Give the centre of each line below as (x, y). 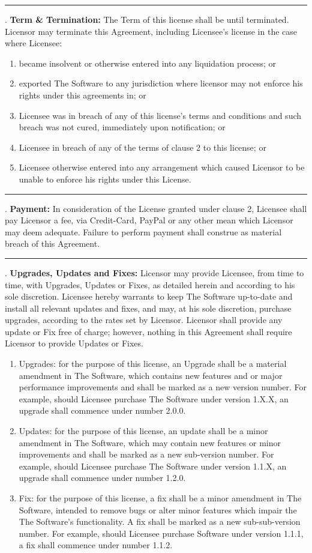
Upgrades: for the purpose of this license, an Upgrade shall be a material (153, 364)
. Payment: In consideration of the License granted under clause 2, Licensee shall (156, 208)
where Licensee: (34, 43)
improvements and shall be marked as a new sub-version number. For (146, 454)
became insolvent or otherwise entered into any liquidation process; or (148, 63)
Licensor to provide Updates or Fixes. (74, 343)
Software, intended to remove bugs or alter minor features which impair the (158, 509)
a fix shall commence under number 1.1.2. (96, 545)
